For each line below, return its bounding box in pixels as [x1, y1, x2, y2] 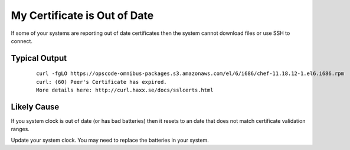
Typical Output [11, 53, 67, 63]
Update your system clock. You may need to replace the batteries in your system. [11, 136, 209, 144]
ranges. [11, 126, 30, 133]
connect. [11, 37, 32, 44]
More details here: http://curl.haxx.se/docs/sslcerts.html [36, 87, 214, 94]
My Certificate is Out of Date [11, 9, 154, 22]
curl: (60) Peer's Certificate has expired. [36, 79, 168, 85]
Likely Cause [11, 102, 60, 112]
